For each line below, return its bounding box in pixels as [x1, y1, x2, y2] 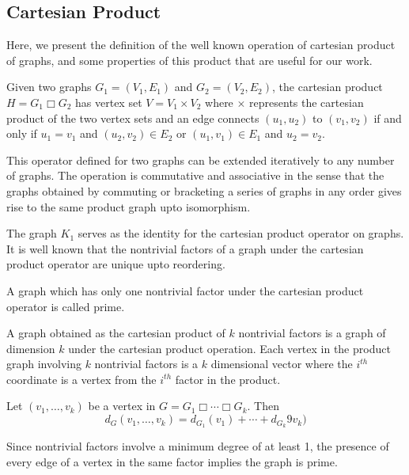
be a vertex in [88, 397, 156, 414]
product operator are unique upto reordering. [6, 256, 225, 272]
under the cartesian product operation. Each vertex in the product [68, 340, 391, 356]
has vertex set [75, 93, 142, 110]
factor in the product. [175, 370, 281, 387]
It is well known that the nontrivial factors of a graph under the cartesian [6, 240, 364, 256]
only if [6, 125, 37, 142]
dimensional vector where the [210, 355, 353, 372]
